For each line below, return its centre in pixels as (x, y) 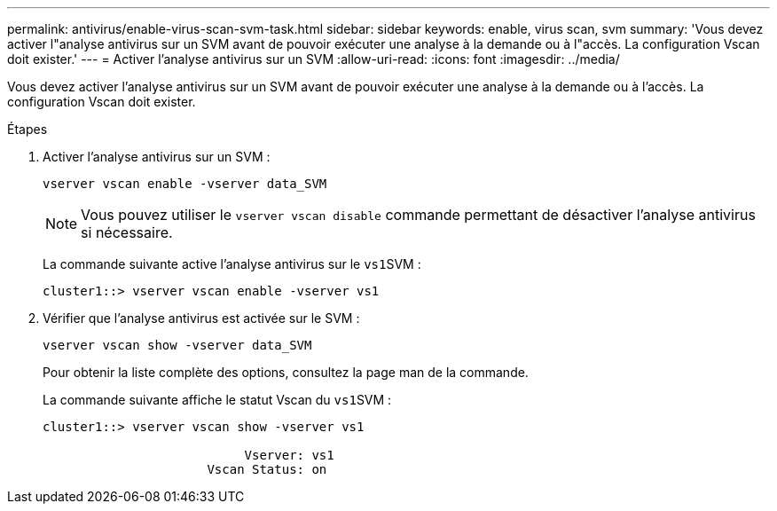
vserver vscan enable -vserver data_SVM (185, 184)
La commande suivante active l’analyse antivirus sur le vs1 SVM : (232, 264)
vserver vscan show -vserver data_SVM (177, 345)
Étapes (27, 129)
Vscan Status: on (267, 469)
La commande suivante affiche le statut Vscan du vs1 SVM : (217, 400)
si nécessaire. (127, 232)
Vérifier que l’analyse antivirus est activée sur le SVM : (201, 318)
